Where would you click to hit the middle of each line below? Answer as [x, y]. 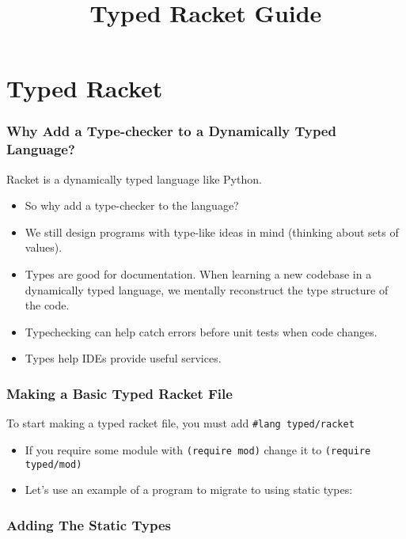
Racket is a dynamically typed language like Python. [134, 178]
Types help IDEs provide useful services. [123, 358]
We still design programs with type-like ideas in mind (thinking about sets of [212, 232]
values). [44, 247]
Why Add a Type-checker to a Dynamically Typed [171, 131]
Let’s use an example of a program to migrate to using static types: [189, 490]
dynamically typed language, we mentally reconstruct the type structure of [207, 289]
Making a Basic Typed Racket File [120, 393]
